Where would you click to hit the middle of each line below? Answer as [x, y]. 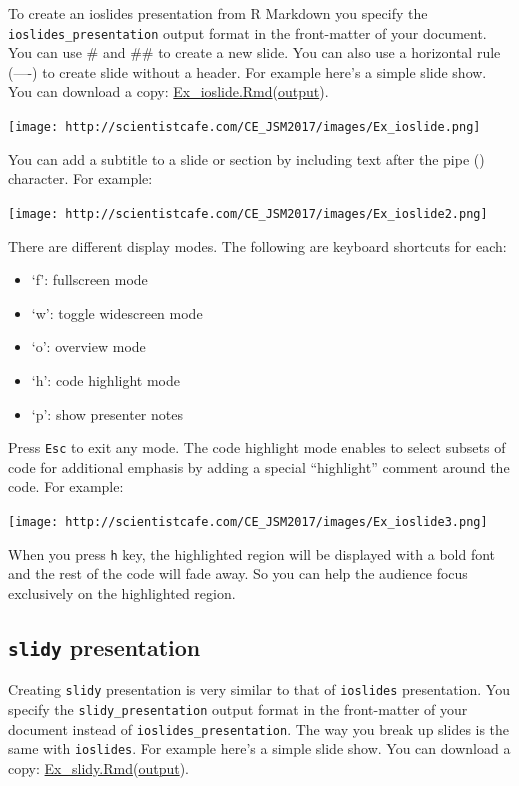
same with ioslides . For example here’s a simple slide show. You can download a [259, 748]
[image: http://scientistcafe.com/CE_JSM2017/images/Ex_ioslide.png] [244, 127]
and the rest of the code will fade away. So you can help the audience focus [238, 573]
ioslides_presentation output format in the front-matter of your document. [247, 32]
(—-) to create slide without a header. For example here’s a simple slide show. [247, 71]
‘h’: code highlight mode [105, 379]
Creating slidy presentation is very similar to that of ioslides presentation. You [259, 689]
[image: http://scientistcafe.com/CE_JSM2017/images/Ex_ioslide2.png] [248, 213]
